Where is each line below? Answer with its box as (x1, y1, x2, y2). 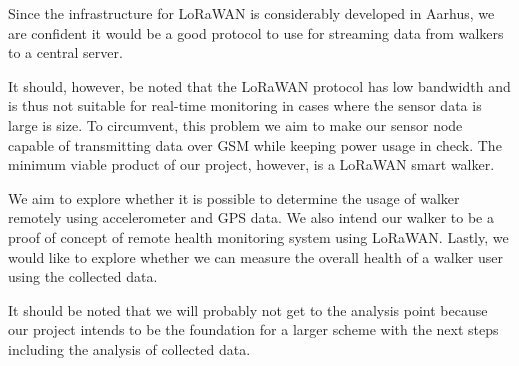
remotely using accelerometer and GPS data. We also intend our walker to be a (8, 207, 494, 228)
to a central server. (8, 42, 123, 63)
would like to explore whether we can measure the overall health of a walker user (8, 246, 503, 267)
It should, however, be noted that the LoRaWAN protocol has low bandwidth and (8, 75, 511, 96)
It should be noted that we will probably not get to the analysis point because (8, 299, 488, 320)
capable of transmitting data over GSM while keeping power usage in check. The (8, 134, 502, 155)
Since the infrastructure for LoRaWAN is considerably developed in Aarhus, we (8, 3, 495, 23)
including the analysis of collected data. (8, 338, 251, 359)
